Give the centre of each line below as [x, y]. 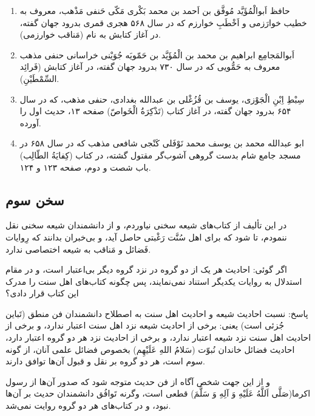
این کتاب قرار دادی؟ [42, 293]
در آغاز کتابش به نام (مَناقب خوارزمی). [90, 34]
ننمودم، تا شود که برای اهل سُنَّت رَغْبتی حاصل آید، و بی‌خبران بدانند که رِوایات [146, 237]
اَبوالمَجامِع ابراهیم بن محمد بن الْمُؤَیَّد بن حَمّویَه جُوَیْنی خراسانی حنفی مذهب [157, 54]
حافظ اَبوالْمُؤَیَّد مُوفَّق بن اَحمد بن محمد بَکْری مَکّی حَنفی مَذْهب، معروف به [155, 10]
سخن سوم [35, 199]
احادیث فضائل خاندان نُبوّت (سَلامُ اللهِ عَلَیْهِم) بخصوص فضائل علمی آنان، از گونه [150, 349]
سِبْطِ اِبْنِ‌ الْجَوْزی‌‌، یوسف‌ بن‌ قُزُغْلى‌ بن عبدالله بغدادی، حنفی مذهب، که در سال [162, 99]
